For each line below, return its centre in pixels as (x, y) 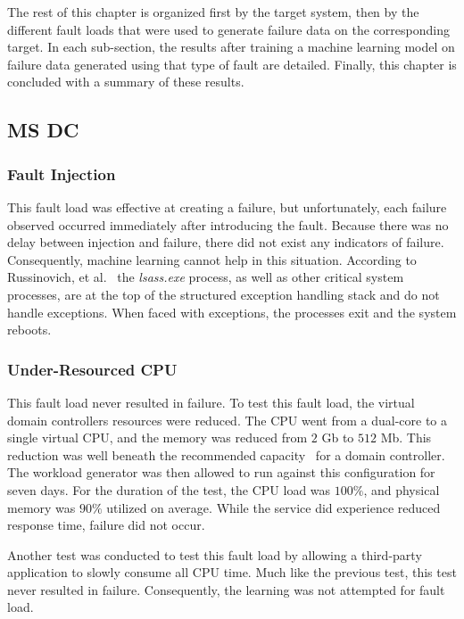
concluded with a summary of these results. (126, 82)
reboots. (29, 330)
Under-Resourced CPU (92, 369)
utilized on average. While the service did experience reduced (273, 507)
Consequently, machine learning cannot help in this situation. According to (212, 259)
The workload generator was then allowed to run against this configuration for (221, 472)
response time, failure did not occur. (106, 525)
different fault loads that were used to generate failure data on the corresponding (228, 29)
